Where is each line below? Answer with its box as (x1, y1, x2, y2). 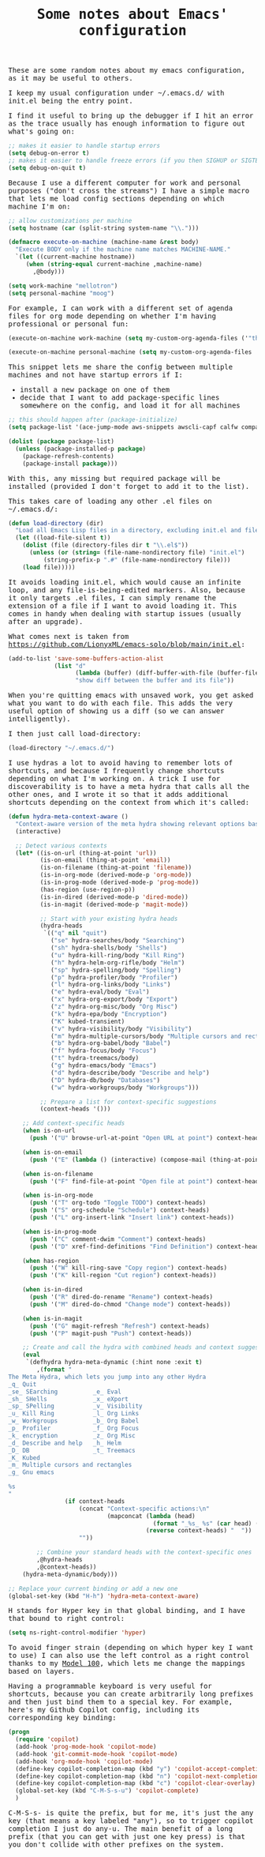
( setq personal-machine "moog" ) (8, 289, 114, 297)
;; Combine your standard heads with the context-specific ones (36, 1548, 252, 1557)
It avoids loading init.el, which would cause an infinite (8, 577, 242, 586)
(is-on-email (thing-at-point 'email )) (39, 856, 171, 864)
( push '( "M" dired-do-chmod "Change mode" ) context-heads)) (28, 1300, 231, 1308)
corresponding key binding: (8, 1713, 117, 1723)
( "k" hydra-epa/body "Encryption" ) (50, 1009, 168, 1018)
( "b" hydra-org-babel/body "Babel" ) (50, 1039, 171, 1047)
